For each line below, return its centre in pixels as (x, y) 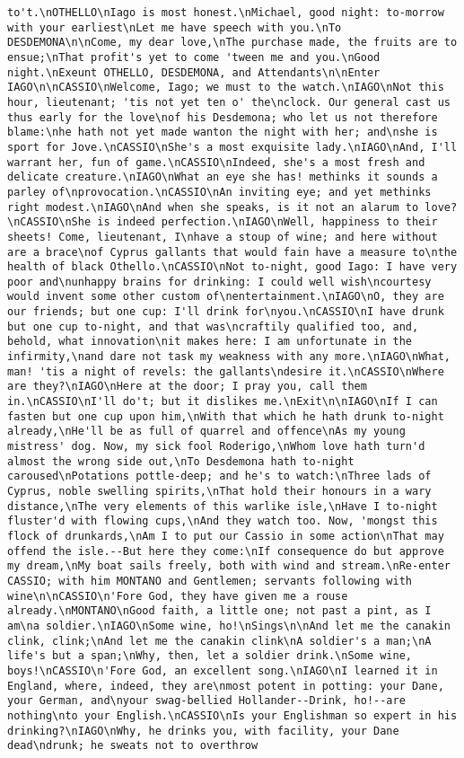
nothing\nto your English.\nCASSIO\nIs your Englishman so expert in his (232, 715)
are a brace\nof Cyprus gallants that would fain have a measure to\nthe (232, 252)
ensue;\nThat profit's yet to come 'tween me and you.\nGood (194, 57)
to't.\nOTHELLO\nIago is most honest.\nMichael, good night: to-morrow (226, 13)
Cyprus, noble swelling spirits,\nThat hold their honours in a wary (219, 491)
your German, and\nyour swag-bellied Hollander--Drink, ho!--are (206, 701)
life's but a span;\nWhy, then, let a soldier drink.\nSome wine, (210, 656)
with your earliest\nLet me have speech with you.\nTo (175, 27)
